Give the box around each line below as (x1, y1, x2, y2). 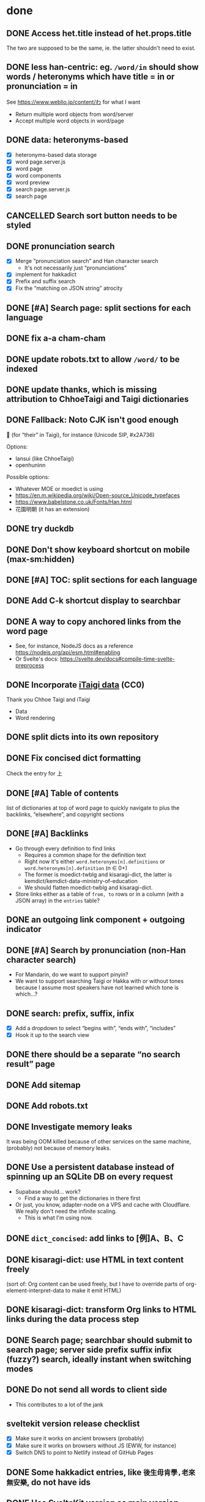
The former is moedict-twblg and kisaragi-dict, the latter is (24, 871, 173, 878)
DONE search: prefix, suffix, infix (6, 1008, 135, 1018)
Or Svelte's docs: (15, 655, 59, 662)
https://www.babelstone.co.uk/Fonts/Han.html (15, 498, 132, 506)
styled (6, 220, 32, 230)
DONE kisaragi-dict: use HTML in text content (6, 1254, 184, 1265)
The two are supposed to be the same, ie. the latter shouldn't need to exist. (6, 44, 196, 51)
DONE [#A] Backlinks (6, 829, 89, 839)
